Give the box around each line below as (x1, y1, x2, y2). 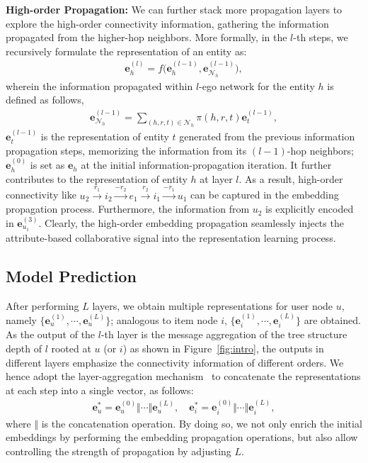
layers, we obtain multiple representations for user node (92, 298, 333, 313)
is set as (30, 157, 65, 172)
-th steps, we (293, 30, 348, 45)
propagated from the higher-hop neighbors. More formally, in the (6, 30, 287, 45)
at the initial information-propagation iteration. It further (81, 157, 332, 172)
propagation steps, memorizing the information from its (6, 143, 247, 157)
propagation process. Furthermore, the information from (6, 201, 250, 216)
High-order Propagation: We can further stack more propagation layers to (6, 2, 343, 16)
